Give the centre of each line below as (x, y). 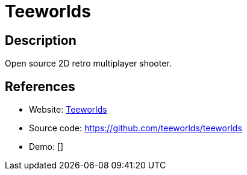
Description (41, 40)
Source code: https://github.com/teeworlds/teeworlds (136, 128)
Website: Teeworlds (68, 110)
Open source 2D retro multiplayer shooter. (88, 64)
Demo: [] (46, 147)
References (40, 86)
